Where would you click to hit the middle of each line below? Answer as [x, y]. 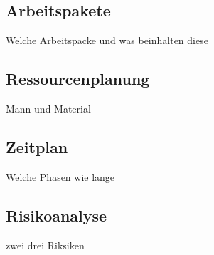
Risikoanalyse [57, 215]
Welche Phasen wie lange [60, 176]
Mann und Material [48, 108]
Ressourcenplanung [78, 79]
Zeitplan [37, 146]
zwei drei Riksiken [45, 245]
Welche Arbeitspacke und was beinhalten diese [107, 40]
